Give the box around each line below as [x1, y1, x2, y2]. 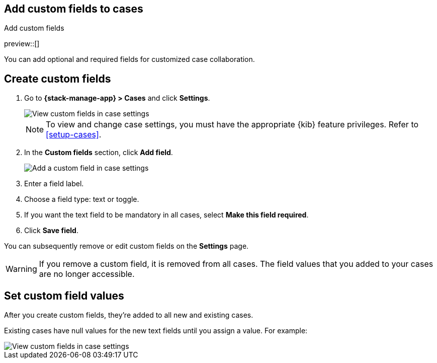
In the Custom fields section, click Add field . [24, 148, 173, 157]
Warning [6, 264, 37, 274]
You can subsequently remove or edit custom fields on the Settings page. [4, 242, 249, 251]
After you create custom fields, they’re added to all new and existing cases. [4, 311, 253, 320]
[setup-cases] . [46, 129, 102, 140]
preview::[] [4, 39, 40, 48]
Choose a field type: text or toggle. [24, 195, 139, 204]
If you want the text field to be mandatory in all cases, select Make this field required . [24, 210, 309, 220]
